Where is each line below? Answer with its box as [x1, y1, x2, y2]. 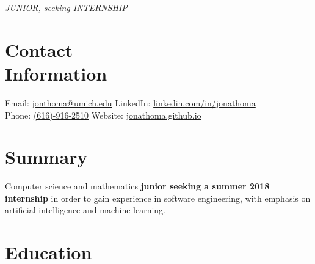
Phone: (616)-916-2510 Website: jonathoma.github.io [5, 108, 201, 121]
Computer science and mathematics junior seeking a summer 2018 [5, 180, 270, 193]
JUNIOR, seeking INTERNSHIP [5, 1, 128, 13]
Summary [5, 144, 88, 169]
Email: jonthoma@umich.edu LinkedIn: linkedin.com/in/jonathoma [5, 96, 256, 109]
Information [5, 61, 107, 86]
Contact [5, 37, 73, 62]
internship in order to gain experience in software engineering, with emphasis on [5, 191, 311, 204]
